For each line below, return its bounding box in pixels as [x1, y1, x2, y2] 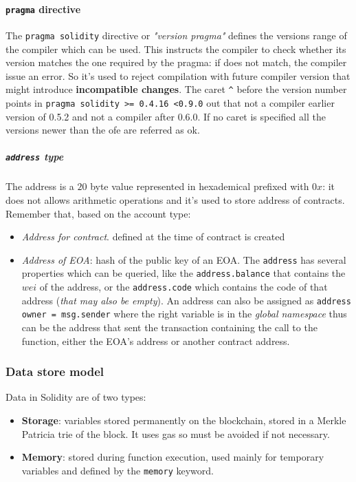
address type [5, 149, 64, 164]
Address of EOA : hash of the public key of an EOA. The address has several [21, 252, 346, 266]
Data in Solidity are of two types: [5, 390, 146, 404]
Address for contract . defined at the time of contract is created [21, 229, 285, 244]
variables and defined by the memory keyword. [21, 463, 214, 477]
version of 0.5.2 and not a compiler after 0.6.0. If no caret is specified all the [5, 109, 326, 123]
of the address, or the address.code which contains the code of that [39, 280, 328, 294]
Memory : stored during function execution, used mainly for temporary [21, 450, 324, 464]
